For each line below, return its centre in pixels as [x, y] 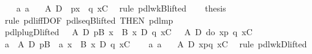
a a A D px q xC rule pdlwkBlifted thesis [121, 8]
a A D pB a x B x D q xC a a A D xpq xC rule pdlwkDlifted [156, 43]
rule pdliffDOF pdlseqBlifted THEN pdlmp [89, 20]
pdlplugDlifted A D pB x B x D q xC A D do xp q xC [128, 32]
